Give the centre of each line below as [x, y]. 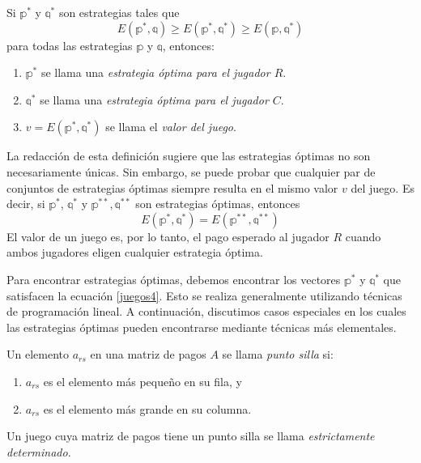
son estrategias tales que [119, 12]
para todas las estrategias [70, 45]
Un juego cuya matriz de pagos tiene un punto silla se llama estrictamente [191, 436]
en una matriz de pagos [148, 354]
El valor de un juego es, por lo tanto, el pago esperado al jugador [168, 236]
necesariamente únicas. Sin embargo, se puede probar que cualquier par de [191, 171]
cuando [363, 236]
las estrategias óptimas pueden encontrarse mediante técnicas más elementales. [202, 327]
